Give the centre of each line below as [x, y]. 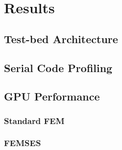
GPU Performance [52, 96]
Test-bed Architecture [61, 38]
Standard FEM [34, 120]
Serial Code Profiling [58, 67]
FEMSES [23, 143]
